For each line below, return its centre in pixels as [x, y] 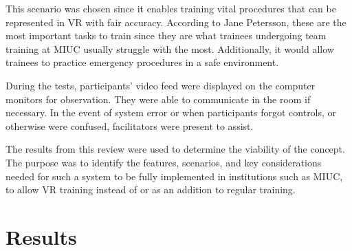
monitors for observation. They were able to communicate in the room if [158, 99]
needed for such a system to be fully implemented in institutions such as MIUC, [174, 176]
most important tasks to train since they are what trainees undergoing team [166, 35]
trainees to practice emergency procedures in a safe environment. [142, 62]
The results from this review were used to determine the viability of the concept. [175, 149]
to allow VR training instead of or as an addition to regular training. [151, 189]
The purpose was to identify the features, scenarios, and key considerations [164, 162]
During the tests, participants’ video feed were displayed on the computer [161, 85]
